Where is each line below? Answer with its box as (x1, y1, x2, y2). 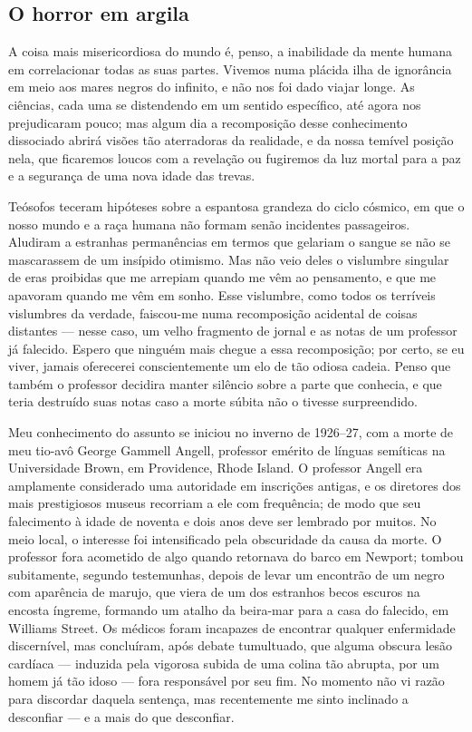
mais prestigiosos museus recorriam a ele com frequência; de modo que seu (8, 493, 421, 512)
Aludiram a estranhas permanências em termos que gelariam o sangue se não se (8, 232, 450, 251)
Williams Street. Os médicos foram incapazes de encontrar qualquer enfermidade (8, 618, 456, 637)
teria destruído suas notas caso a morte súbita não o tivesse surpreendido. (8, 392, 418, 411)
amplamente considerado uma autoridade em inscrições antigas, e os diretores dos (8, 475, 461, 494)
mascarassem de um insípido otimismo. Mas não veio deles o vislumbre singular (8, 249, 449, 268)
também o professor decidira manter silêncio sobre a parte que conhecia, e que (8, 374, 442, 393)
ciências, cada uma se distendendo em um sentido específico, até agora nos (8, 94, 421, 113)
